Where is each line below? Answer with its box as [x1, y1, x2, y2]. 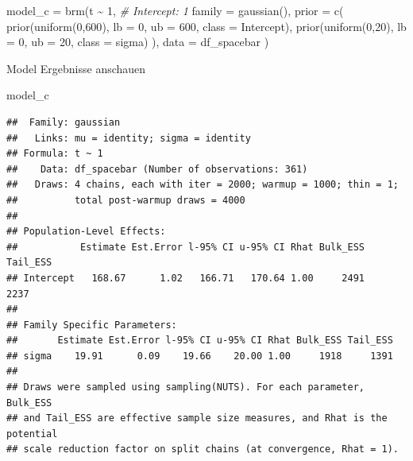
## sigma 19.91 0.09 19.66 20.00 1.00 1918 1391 [6, 350, 393, 362]
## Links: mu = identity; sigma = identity [6, 132, 251, 144]
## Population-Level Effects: [6, 226, 166, 238]
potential [6, 428, 58, 440]
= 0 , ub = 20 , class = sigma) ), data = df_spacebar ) [6, 33, 269, 50]
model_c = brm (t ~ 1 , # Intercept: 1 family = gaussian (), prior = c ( [6, 2, 344, 18]
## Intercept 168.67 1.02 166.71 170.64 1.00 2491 [6, 272, 365, 284]
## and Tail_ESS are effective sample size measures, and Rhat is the [6, 413, 388, 424]
